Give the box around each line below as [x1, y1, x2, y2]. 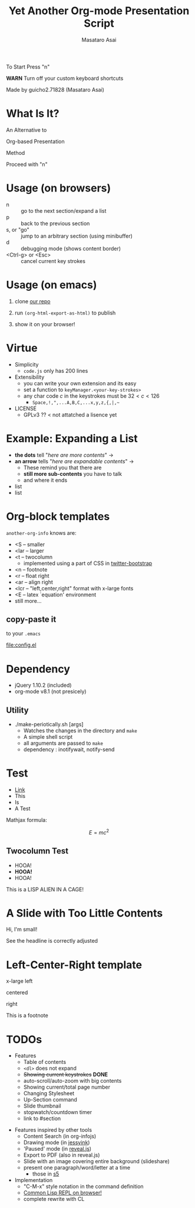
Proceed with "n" [6, 161, 48, 168]
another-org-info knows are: [6, 529, 77, 536]
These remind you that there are [23, 464, 102, 471]
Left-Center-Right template [6, 958, 143, 972]
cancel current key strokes [21, 257, 85, 264]
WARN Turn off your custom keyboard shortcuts [6, 74, 124, 82]
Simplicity [14, 361, 39, 368]
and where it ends [23, 476, 68, 483]
